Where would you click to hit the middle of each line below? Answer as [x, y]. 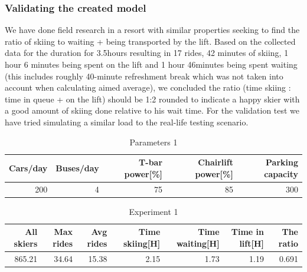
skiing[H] [142, 243]
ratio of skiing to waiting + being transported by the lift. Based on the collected [150, 41]
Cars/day [28, 167]
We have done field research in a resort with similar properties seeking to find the [152, 30]
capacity [281, 173]
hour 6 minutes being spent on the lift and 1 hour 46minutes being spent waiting [151, 64]
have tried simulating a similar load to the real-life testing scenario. [127, 122]
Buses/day [77, 167]
